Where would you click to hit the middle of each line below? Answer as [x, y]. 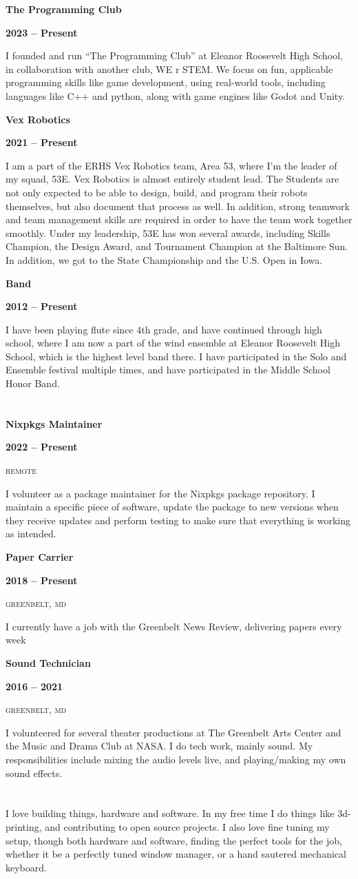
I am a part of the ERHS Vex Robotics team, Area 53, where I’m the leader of [171, 165]
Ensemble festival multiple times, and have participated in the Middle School [168, 370]
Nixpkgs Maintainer [54, 423]
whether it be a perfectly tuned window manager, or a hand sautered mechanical [176, 854]
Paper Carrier [40, 557]
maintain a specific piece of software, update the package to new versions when [172, 507]
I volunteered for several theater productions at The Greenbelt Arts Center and [173, 732]
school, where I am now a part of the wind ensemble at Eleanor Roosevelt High [173, 343]
